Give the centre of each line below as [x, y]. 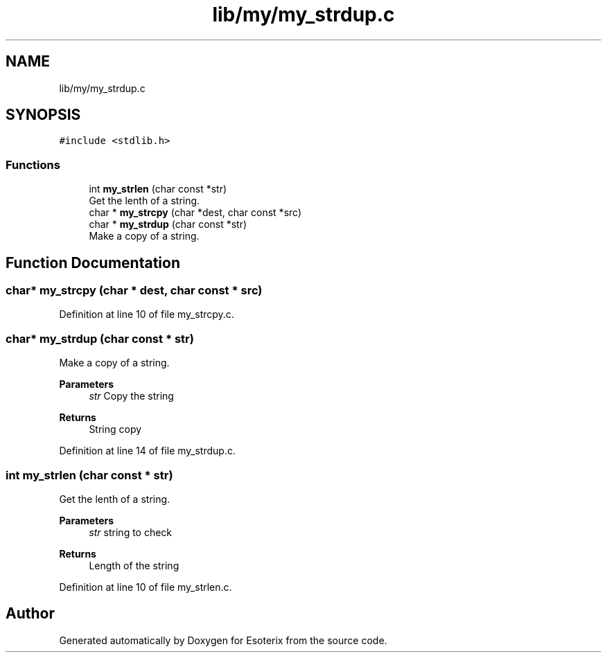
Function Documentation [93, 263]
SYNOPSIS [43, 115]
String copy [115, 429]
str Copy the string [131, 396]
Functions [33, 164]
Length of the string [134, 565]
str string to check [131, 532]
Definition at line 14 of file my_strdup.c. [147, 451]
